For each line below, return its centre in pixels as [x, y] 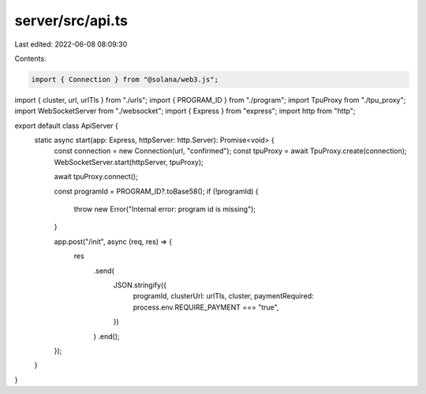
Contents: [30, 58]
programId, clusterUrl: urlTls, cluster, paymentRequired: [223, 296]
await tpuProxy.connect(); [96, 177]
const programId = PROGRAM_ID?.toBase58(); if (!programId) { [157, 191]
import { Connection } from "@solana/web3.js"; [125, 79]
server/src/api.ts [71, 21]
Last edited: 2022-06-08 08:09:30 [71, 44]
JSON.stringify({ [140, 285]
